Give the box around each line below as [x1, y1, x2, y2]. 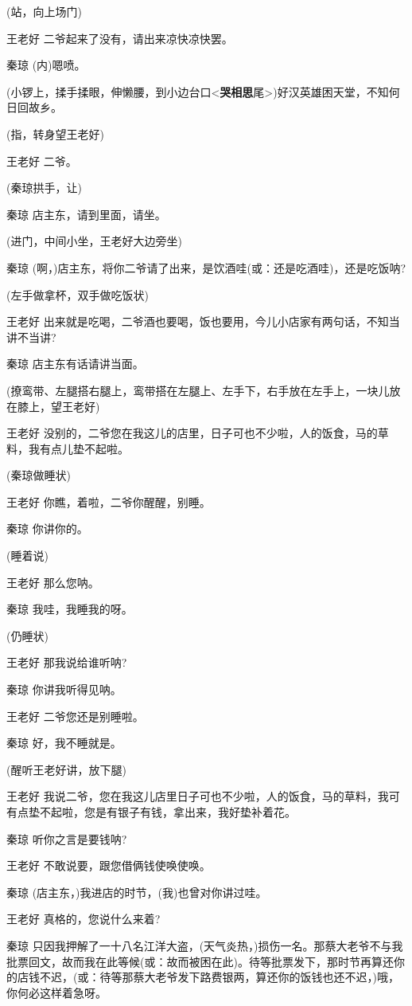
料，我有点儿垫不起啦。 [6, 440, 129, 456]
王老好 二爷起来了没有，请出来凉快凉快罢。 [6, 29, 233, 46]
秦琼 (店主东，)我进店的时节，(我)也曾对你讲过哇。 [6, 883, 267, 900]
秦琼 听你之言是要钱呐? [6, 830, 127, 847]
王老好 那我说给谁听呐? [6, 654, 127, 671]
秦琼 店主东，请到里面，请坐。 [6, 206, 166, 222]
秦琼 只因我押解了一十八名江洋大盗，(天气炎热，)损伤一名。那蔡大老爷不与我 [6, 937, 403, 953]
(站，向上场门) [6, 3, 82, 19]
